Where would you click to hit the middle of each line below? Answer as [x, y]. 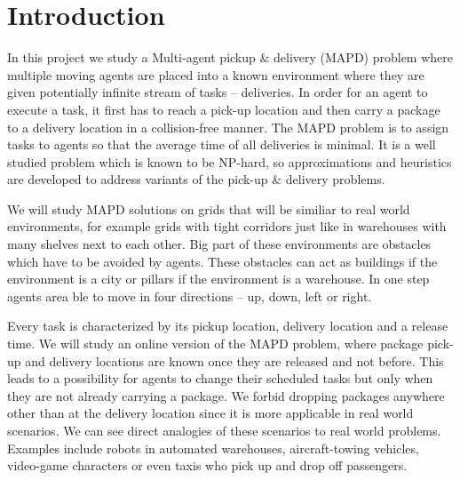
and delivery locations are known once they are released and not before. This [234, 360]
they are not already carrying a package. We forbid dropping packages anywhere [226, 395]
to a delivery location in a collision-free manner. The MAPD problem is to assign [228, 127]
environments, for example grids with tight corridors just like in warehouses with [227, 226]
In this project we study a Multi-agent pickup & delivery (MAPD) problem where [230, 57]
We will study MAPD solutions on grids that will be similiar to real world [209, 208]
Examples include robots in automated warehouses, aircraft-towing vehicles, [213, 448]
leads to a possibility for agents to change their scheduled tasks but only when [220, 378]
